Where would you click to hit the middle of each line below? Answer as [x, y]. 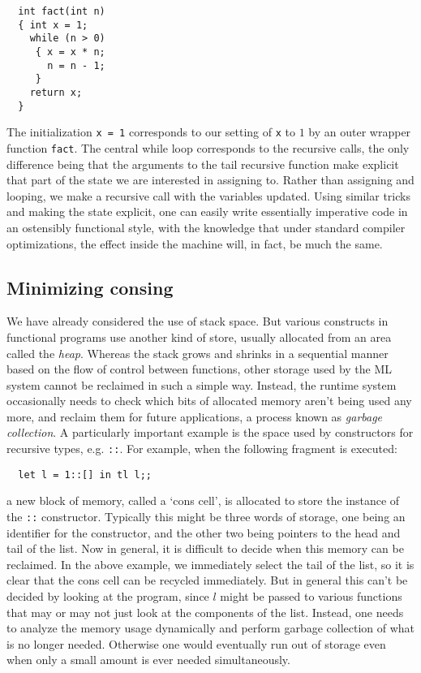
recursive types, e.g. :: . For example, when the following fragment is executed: [202, 449]
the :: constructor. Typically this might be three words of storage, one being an [206, 516]
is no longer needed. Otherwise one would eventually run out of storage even [196, 643]
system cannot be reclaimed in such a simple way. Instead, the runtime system [202, 384]
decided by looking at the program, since [108, 596]
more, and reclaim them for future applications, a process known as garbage [195, 416]
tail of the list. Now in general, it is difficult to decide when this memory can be [205, 548]
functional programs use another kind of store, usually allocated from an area [199, 336]
